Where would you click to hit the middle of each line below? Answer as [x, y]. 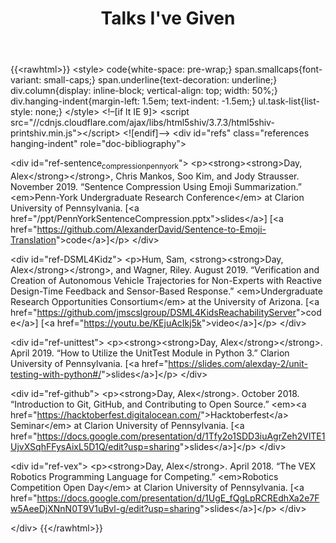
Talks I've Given [168, 18]
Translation [33, 239]
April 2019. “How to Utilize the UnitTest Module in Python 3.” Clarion [150, 353]
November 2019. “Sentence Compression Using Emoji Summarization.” [156, 186]
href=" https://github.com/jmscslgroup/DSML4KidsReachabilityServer [153, 312]
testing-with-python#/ [56, 374]
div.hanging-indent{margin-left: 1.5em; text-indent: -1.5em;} [133, 101]
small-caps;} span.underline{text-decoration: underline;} [160, 80]
